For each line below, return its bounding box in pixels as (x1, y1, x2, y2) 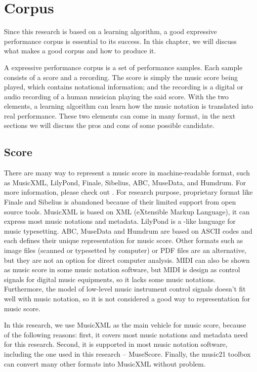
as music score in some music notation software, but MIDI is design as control (4, 264, 240, 275)
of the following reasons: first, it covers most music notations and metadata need (4, 329, 248, 339)
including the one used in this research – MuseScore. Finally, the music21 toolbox (4, 348, 251, 359)
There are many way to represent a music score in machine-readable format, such (4, 167, 250, 178)
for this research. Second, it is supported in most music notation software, (4, 339, 228, 349)
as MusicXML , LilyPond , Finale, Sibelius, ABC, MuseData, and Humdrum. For (4, 177, 246, 187)
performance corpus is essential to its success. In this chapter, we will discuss (4, 36, 237, 46)
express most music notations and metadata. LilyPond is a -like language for (4, 216, 236, 226)
